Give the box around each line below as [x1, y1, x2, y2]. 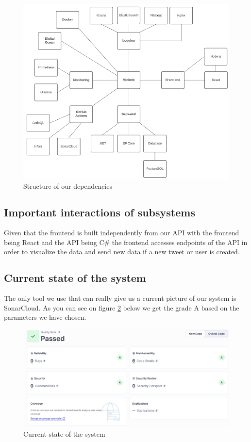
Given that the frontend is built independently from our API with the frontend [4, 228, 239, 238]
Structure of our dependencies [23, 181, 112, 191]
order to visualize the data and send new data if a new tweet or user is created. [4, 246, 240, 257]
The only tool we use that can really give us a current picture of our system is [4, 293, 236, 303]
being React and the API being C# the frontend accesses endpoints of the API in [4, 237, 248, 247]
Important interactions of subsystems [4, 205, 195, 220]
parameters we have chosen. [4, 312, 86, 322]
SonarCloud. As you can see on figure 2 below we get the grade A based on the [4, 302, 239, 312]
